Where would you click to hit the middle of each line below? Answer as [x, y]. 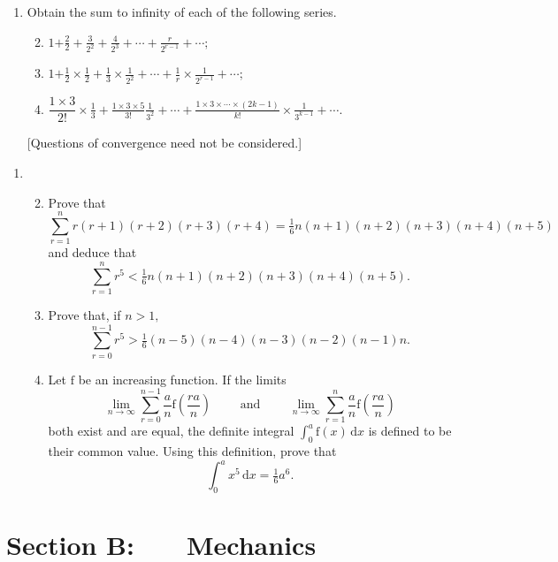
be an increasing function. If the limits [182, 379]
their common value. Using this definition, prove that [192, 451]
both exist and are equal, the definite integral [171, 431]
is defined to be [410, 431]
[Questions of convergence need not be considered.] [164, 143]
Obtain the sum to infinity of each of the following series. [182, 11]
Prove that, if [84, 315]
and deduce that [92, 252]
